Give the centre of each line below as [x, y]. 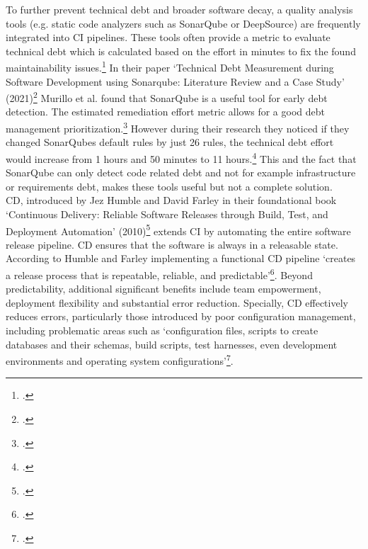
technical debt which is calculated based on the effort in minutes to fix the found [181, 51]
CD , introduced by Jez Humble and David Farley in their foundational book [171, 200]
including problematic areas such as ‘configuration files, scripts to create [162, 330]
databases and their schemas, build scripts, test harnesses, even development [172, 344]
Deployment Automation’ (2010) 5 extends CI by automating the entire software [178, 230]
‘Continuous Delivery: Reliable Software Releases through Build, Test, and [167, 214]
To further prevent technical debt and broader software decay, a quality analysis [179, 9]
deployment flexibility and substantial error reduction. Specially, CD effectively [177, 302]
